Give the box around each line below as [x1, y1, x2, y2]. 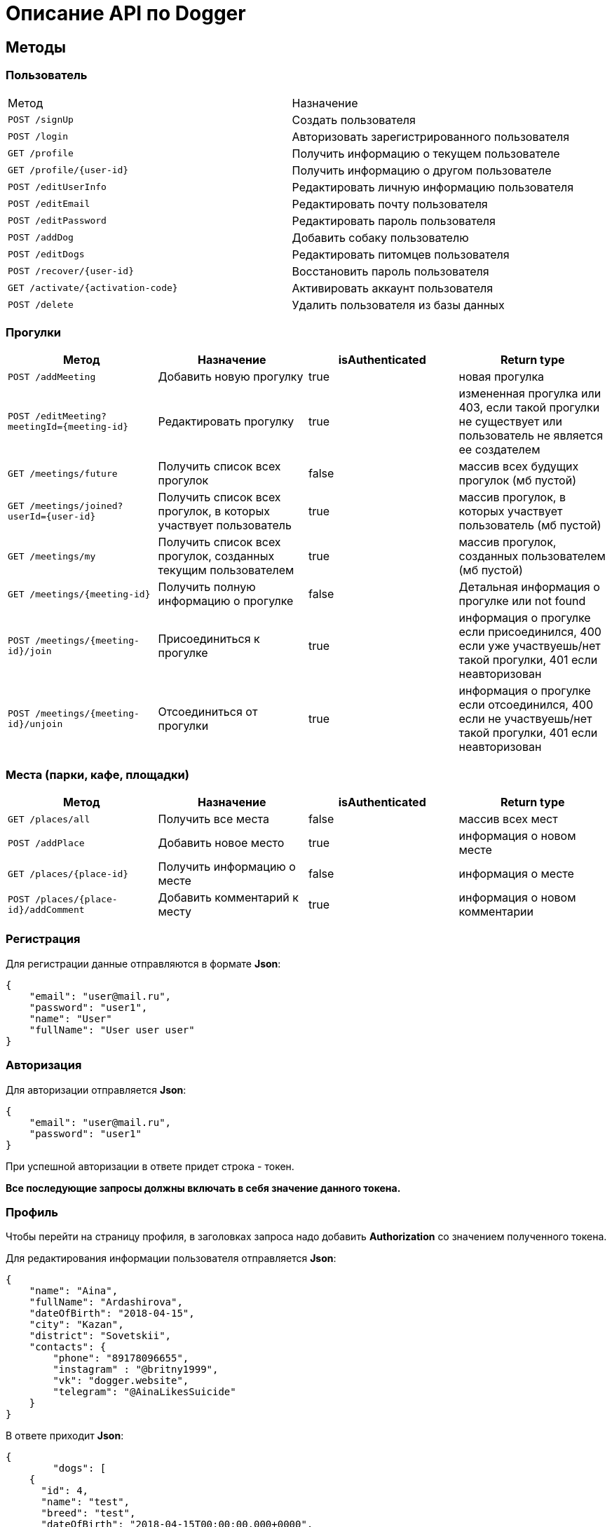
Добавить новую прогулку [158, 369, 304, 384]
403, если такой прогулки [458, 400, 600, 415]
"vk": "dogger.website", [53, 1375, 189, 1387]
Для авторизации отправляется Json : [6, 1083, 186, 1096]
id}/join [8, 646, 52, 657]
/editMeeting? [35, 411, 107, 422]
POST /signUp [8, 114, 74, 125]
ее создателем [458, 442, 540, 457]
